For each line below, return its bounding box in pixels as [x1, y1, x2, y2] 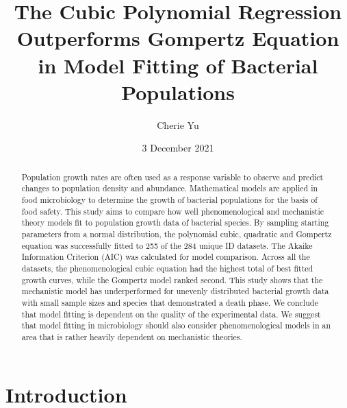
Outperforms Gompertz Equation [16, 24, 339, 52]
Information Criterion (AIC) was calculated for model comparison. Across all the [21, 251, 310, 263]
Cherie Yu [157, 117, 199, 132]
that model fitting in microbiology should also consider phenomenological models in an [21, 320, 331, 331]
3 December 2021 [142, 141, 214, 155]
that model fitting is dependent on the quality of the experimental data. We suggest [21, 308, 321, 320]
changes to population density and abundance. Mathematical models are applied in [21, 182, 318, 194]
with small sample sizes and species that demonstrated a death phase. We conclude [21, 296, 318, 308]
